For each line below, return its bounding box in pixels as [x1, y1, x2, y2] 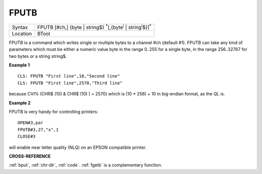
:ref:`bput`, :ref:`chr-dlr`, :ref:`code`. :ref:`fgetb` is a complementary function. [9, 162, 163, 168]
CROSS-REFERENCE [9, 153, 51, 159]
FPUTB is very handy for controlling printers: [9, 109, 98, 114]
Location [12, 30, 32, 37]
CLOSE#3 [17, 134, 36, 139]
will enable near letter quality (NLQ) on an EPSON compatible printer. [9, 144, 147, 150]
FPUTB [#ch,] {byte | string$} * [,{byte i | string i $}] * [37, 23, 151, 31]
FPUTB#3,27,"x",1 [17, 127, 59, 132]
